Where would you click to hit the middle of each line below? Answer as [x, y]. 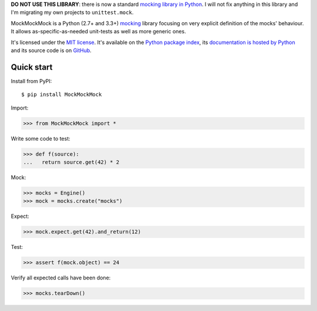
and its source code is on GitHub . [51, 50]
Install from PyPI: [31, 81]
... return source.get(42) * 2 [71, 162]
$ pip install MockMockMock [62, 95]
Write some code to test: [41, 138]
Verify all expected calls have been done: [61, 278]
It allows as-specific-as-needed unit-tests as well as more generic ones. [98, 32]
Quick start [32, 67]
